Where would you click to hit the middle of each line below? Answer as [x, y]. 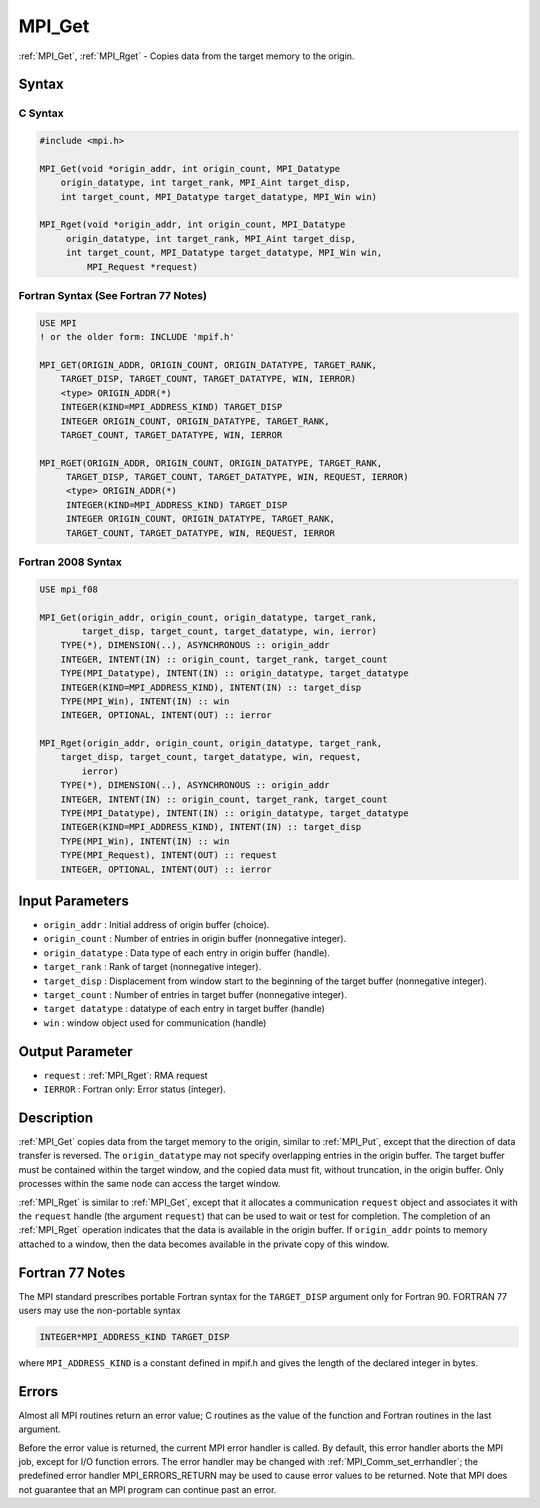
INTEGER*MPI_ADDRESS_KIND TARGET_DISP [134, 1337]
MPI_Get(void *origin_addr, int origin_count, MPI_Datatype [190, 168]
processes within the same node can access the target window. [149, 1184]
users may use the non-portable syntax [99, 1311]
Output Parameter [76, 1051]
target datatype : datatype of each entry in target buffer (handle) [184, 1009]
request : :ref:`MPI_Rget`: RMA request [126, 1075]
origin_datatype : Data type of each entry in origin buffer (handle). [186, 952]
